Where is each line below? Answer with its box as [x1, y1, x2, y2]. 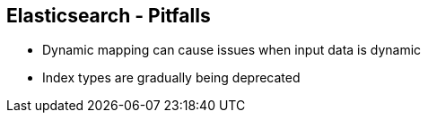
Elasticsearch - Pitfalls [6, 4, 211, 27]
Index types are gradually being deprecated [42, 70, 301, 86]
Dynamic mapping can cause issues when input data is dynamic [42, 42, 422, 58]
